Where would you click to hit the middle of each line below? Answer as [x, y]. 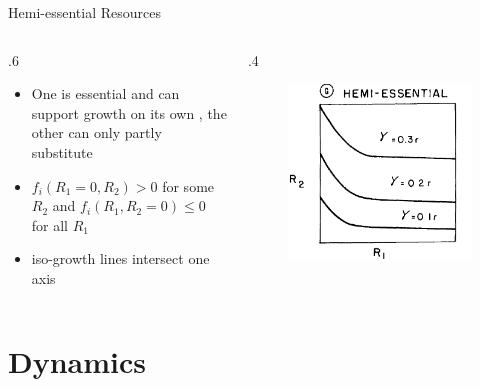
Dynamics [77, 360]
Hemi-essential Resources [84, 12]
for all [50, 224]
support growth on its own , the [129, 112]
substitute [62, 151]
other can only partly [96, 132]
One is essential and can [105, 93]
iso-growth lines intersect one [120, 258]
